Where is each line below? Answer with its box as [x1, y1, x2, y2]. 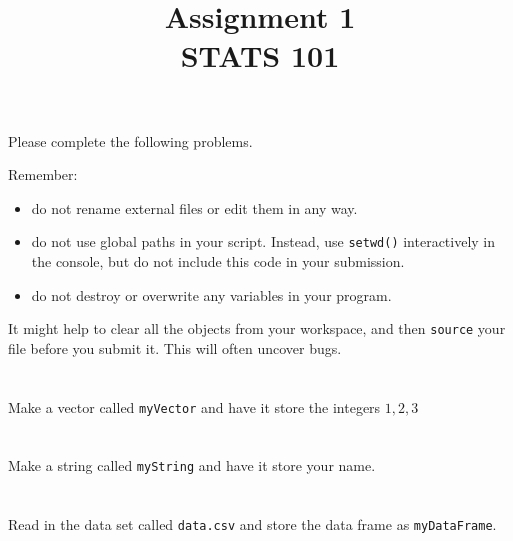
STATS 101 [180, 35, 340, 76]
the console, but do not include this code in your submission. [31, 251, 405, 271]
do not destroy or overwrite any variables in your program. [31, 284, 392, 305]
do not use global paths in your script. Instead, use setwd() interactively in [31, 231, 496, 252]
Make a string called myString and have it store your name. [8, 455, 376, 476]
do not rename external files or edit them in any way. [31, 197, 358, 218]
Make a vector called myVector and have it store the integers [8, 396, 381, 417]
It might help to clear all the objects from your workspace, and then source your [8, 318, 506, 339]
